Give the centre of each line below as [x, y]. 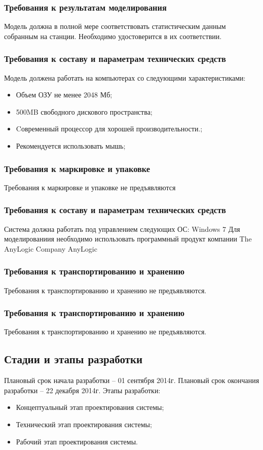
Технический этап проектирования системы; [84, 424]
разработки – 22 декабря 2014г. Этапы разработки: [82, 390]
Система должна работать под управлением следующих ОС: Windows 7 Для [122, 229]
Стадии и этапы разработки [73, 359]
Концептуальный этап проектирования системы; [90, 407]
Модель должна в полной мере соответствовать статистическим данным [115, 26]
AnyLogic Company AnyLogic [51, 248]
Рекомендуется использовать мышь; [71, 146]
